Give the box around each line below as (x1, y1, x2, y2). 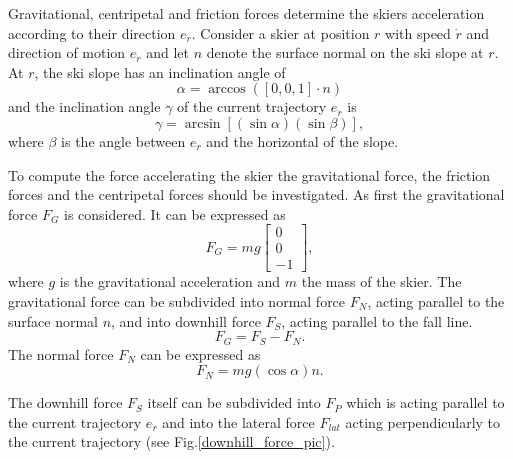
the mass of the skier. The (301, 271, 462, 292)
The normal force (8, 343, 114, 364)
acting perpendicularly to (345, 411, 501, 432)
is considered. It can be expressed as (64, 203, 286, 224)
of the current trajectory (177, 96, 327, 117)
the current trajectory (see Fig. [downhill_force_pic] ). (8, 431, 335, 452)
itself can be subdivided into (147, 392, 321, 413)
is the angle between (61, 130, 186, 151)
